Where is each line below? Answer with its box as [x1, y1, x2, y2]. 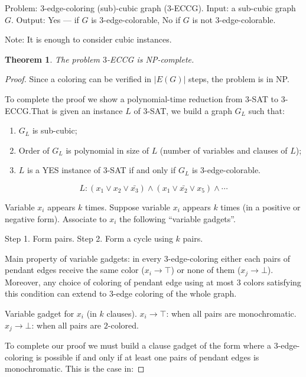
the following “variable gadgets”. [119, 212, 236, 225]
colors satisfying [243, 275, 301, 288]
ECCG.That [5, 104, 49, 116]
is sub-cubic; [32, 124, 77, 136]
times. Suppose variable [84, 200, 171, 213]
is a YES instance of [27, 164, 101, 176]
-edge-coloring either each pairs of [168, 252, 291, 264]
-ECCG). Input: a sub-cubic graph [171, 2, 296, 14]
